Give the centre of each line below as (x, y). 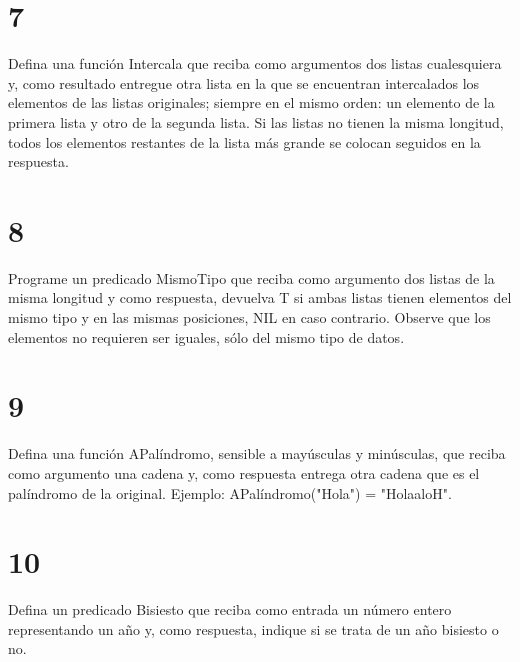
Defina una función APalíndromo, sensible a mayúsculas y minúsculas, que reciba (257, 453)
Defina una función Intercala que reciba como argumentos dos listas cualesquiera (255, 63)
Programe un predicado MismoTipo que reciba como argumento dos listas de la (251, 277)
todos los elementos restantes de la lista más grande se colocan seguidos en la (244, 141)
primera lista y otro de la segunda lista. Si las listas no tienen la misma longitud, (256, 121)
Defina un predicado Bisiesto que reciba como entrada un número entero (230, 609)
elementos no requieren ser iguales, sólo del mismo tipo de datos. (206, 336)
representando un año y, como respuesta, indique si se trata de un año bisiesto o (253, 628)
